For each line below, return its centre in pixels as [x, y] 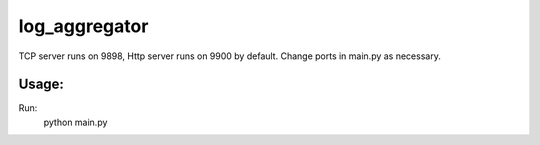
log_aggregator [83, 26]
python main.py [75, 122]
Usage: [41, 84]
